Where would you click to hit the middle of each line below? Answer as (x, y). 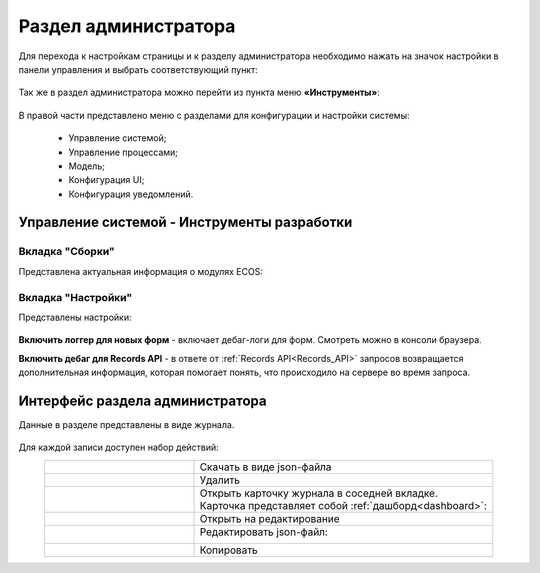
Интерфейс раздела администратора (142, 400)
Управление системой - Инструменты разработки (185, 222)
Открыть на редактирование (269, 518)
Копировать (229, 550)
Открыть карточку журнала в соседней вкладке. (319, 493)
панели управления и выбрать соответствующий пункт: (138, 69)
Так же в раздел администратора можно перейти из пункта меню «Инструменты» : (199, 92)
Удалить (219, 480)
